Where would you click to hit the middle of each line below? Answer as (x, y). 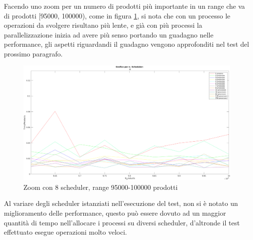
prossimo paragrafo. (33, 53)
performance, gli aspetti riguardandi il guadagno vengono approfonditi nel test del (126, 44)
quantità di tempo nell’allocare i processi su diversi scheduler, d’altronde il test (122, 222)
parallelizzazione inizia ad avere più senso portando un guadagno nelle (109, 34)
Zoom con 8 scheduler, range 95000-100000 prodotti (101, 187)
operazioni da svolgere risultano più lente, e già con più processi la (103, 25)
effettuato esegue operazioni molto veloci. (66, 232)
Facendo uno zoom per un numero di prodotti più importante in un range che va (125, 6)
